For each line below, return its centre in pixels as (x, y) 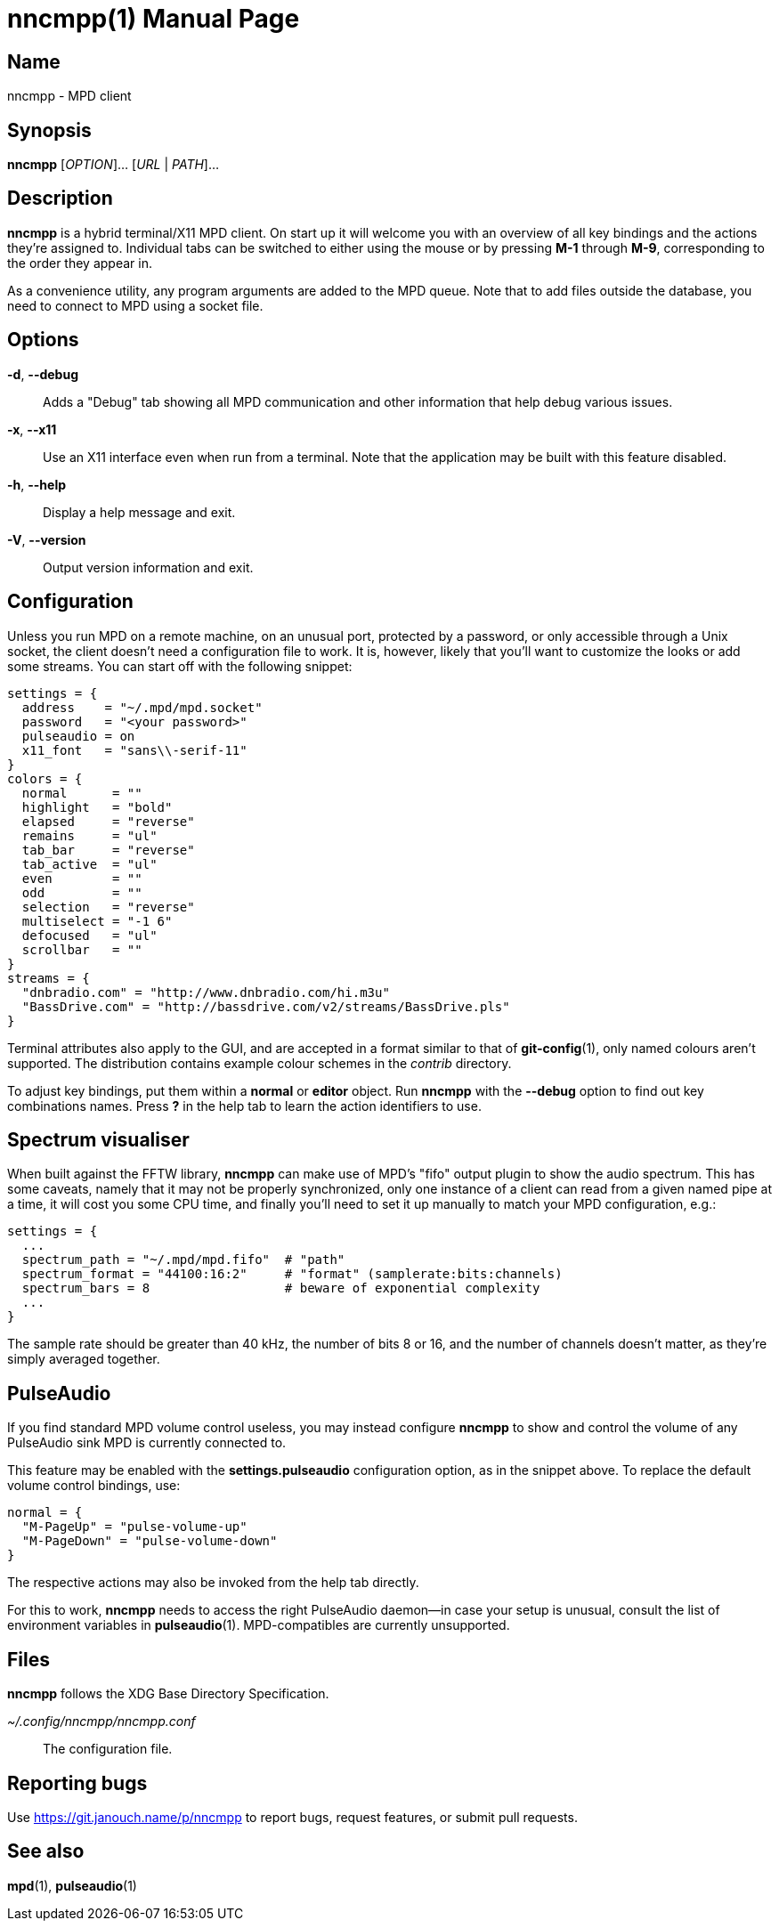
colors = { (45, 778)
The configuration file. (108, 1749)
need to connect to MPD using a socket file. (135, 305)
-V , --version (47, 539)
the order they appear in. (80, 263)
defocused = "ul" (89, 935)
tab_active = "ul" (89, 864)
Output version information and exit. (148, 567)
